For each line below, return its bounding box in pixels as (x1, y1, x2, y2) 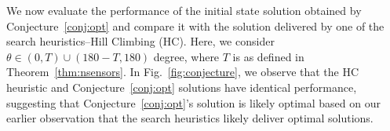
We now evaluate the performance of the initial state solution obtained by (6, 2, 362, 18)
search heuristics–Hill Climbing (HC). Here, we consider (6, 33, 275, 49)
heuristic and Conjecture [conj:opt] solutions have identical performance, (6, 78, 357, 95)
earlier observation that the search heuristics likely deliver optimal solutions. (6, 110, 374, 126)
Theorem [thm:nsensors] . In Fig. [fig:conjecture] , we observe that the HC (6, 64, 359, 80)
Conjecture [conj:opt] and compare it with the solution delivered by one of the (6, 17, 385, 34)
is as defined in (232, 48, 304, 64)
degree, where (153, 48, 220, 64)
